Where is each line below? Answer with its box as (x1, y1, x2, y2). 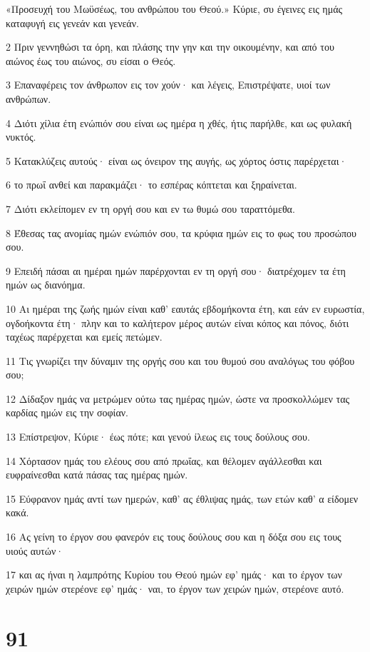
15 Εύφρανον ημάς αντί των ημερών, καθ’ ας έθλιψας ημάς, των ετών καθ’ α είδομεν (6, 491, 359, 506)
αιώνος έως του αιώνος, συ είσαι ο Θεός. (6, 53, 176, 68)
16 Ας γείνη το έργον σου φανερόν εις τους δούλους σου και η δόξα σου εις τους (6, 529, 341, 544)
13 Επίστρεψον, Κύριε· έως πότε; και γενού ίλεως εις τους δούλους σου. (6, 429, 310, 444)
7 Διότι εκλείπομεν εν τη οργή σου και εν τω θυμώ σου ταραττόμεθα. (6, 201, 295, 216)
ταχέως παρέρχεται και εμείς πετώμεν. (6, 329, 163, 344)
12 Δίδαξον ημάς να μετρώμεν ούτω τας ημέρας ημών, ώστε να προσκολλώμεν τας (6, 391, 350, 406)
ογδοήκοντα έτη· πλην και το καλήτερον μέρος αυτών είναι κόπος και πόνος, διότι (6, 315, 349, 330)
